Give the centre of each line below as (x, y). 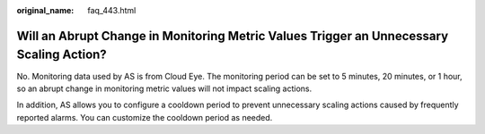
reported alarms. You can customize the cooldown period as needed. (145, 117)
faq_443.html (112, 10)
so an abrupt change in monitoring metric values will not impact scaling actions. (164, 88)
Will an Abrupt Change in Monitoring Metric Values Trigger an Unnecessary (233, 36)
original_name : (45, 10)
